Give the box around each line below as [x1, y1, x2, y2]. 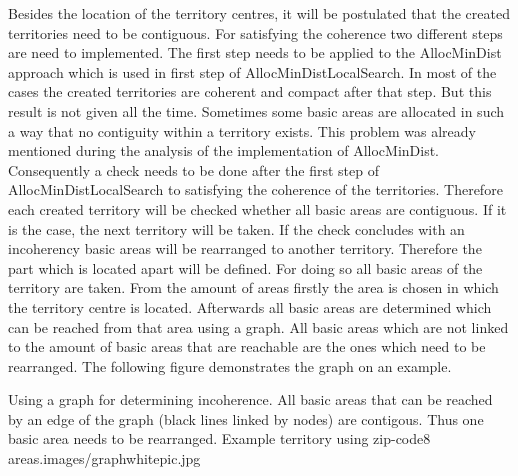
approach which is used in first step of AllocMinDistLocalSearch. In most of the [8, 61, 497, 82]
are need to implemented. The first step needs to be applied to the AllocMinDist [8, 42, 502, 63]
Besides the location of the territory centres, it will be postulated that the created [8, 3, 510, 23]
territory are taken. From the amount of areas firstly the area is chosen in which [8, 277, 499, 298]
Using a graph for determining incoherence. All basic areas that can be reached [8, 389, 493, 410]
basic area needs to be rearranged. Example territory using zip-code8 [8, 428, 431, 449]
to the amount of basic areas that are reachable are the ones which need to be [8, 336, 486, 357]
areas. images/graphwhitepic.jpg [8, 448, 201, 469]
